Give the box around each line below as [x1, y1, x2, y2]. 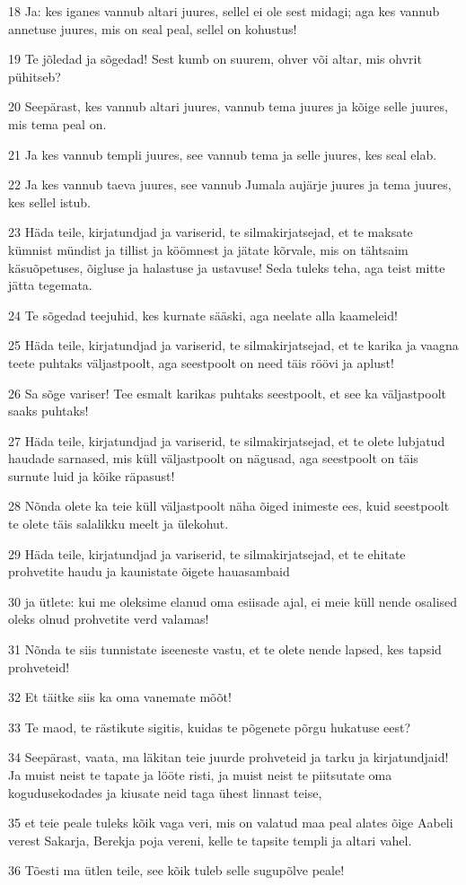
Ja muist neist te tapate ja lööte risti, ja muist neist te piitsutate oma [8, 766, 392, 784]
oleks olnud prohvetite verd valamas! [8, 609, 209, 628]
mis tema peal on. [8, 114, 107, 133]
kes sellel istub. [8, 192, 91, 211]
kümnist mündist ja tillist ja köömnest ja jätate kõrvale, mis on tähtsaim [8, 240, 409, 258]
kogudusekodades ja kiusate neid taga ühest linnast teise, [8, 783, 322, 802]
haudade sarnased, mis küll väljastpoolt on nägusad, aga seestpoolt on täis [8, 449, 418, 468]
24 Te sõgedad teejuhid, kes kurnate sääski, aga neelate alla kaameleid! [8, 305, 398, 324]
